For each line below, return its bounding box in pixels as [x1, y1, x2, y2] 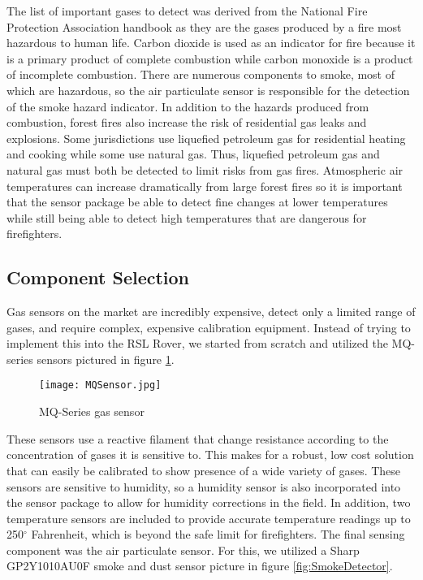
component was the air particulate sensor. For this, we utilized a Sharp [6, 541, 360, 558]
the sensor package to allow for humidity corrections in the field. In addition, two [6, 494, 411, 511]
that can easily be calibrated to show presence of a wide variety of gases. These [6, 461, 401, 478]
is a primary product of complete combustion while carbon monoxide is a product [6, 50, 413, 67]
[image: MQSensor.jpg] [39, 379, 162, 392]
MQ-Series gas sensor [39, 403, 145, 420]
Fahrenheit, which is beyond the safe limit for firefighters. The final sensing [31, 526, 405, 543]
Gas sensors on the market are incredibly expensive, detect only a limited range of [6, 303, 416, 320]
